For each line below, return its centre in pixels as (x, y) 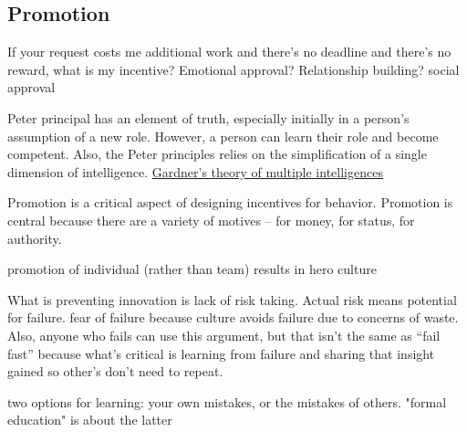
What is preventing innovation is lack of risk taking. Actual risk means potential (232, 299)
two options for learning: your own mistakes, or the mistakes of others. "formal (227, 401)
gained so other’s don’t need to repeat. (115, 371)
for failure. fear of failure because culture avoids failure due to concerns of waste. (233, 317)
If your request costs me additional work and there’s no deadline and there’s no (229, 52)
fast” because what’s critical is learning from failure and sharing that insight (221, 353)
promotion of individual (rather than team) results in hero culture (192, 269)
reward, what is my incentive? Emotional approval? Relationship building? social (233, 69)
